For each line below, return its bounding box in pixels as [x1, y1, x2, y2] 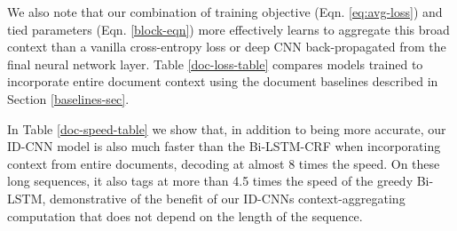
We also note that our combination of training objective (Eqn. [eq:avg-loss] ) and [7, 3, 443, 20]
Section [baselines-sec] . [7, 89, 130, 108]
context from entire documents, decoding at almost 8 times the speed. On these [7, 154, 440, 172]
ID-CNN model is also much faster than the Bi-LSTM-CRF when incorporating [7, 137, 441, 155]
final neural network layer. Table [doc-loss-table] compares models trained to [7, 54, 423, 73]
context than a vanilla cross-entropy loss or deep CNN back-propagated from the [7, 37, 446, 56]
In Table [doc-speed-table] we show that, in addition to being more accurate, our [7, 119, 446, 138]
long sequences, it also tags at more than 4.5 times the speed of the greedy [7, 171, 414, 190]
